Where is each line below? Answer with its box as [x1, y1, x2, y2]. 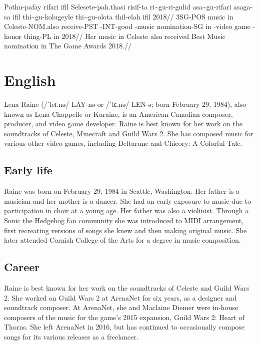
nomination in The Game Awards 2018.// [4, 40, 131, 51]
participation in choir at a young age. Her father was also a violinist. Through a [4, 205, 249, 216]
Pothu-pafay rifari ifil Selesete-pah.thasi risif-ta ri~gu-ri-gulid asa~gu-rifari [4, 1, 231, 11]
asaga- [233, 1, 253, 11]
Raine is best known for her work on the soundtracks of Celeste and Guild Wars [4, 283, 249, 293]
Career [4, 259, 40, 275]
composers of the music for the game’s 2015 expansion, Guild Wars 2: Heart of [4, 312, 244, 322]
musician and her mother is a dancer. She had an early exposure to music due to [4, 195, 251, 206]
